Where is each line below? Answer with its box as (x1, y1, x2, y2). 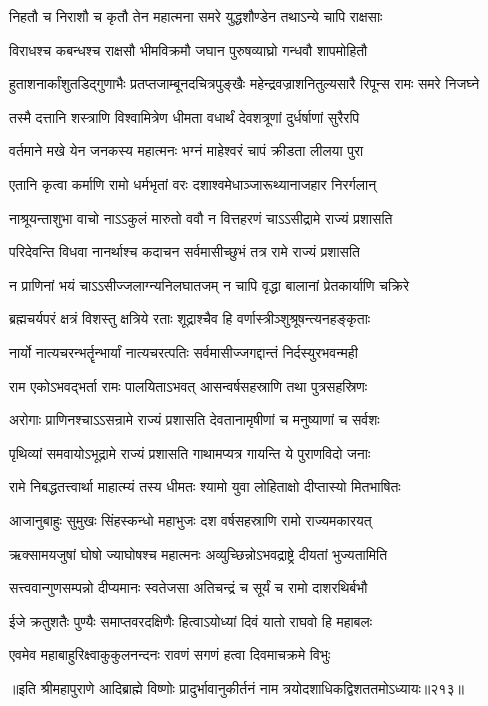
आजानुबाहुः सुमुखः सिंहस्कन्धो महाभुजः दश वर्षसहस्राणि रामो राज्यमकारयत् (9, 509, 372, 530)
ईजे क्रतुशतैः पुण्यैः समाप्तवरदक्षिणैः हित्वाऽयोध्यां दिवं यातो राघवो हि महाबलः (9, 610, 373, 631)
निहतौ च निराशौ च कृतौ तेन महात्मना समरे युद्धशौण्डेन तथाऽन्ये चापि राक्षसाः (9, 6, 383, 26)
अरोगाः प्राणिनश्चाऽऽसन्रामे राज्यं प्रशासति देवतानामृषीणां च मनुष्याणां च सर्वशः (9, 409, 380, 430)
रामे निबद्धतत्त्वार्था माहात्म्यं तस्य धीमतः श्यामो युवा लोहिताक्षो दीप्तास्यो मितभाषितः (9, 476, 401, 497)
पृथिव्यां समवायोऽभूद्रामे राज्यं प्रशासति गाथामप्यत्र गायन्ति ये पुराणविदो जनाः (9, 442, 371, 463)
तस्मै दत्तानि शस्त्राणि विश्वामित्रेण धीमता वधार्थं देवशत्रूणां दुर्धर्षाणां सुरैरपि (9, 106, 360, 127)
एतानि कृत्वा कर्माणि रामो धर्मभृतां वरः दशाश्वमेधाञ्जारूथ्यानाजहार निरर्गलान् (9, 173, 377, 194)
